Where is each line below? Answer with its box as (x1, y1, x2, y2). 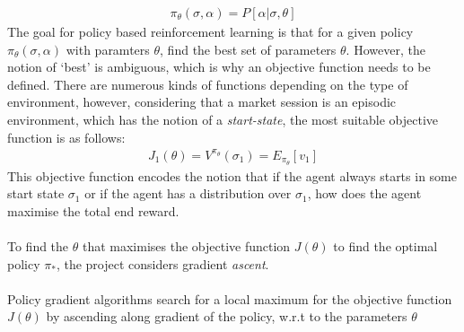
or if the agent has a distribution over (84, 184, 292, 203)
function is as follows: (7, 127, 126, 146)
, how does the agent (307, 184, 422, 203)
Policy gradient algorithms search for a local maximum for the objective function (7, 289, 452, 308)
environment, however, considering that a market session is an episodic (7, 92, 397, 111)
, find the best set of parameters (160, 39, 337, 58)
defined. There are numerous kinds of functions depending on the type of (7, 74, 408, 93)
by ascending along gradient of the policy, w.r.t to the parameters (46, 307, 407, 326)
